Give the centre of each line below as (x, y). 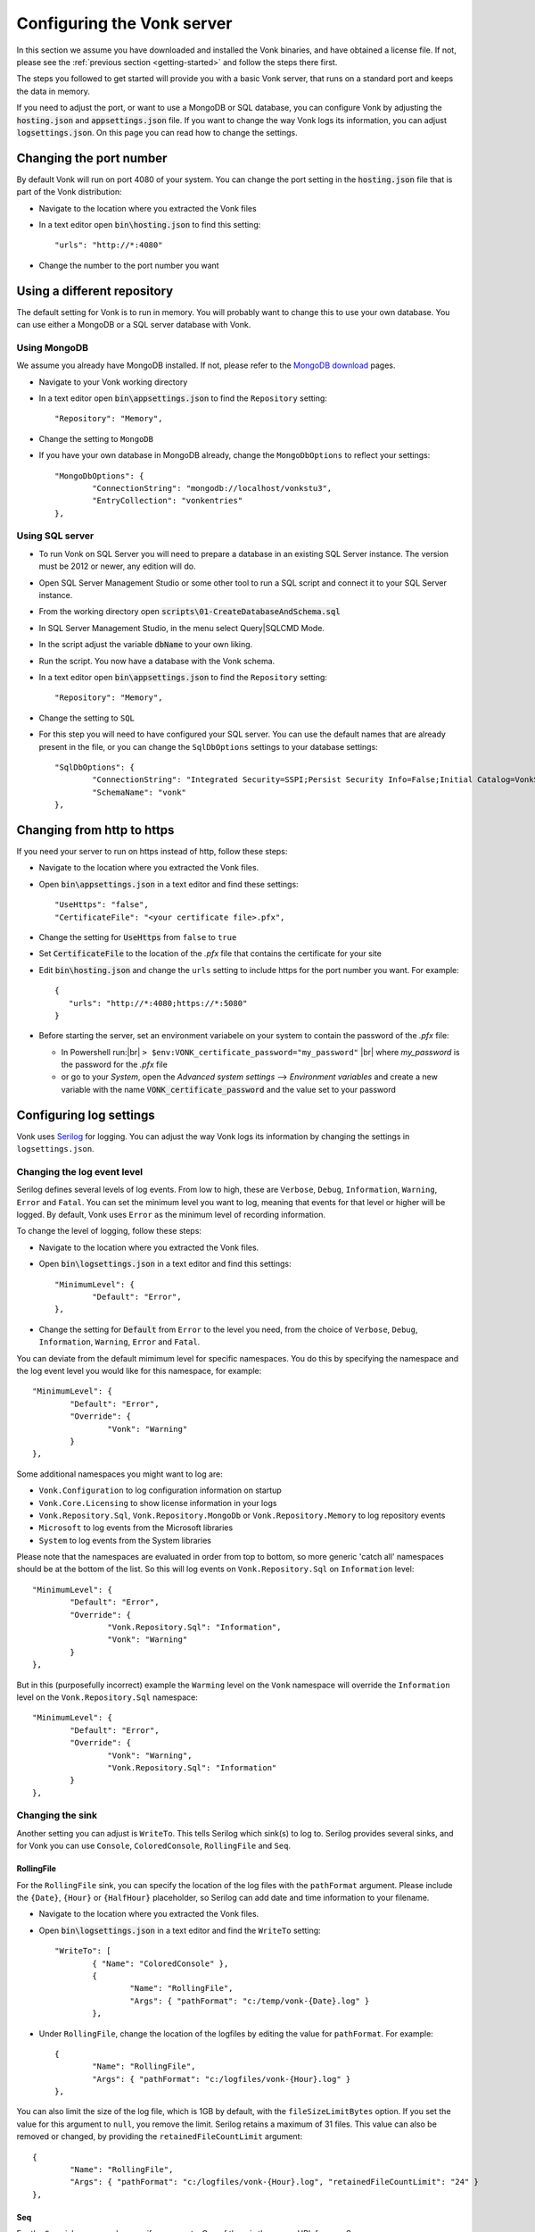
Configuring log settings (86, 1115)
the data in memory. (53, 91)
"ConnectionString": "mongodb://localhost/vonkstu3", (212, 488)
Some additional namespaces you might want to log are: (119, 1474)
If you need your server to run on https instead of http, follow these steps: (152, 851)
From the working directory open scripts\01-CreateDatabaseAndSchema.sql (189, 612)
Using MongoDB (53, 347)
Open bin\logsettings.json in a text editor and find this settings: (165, 1264)
